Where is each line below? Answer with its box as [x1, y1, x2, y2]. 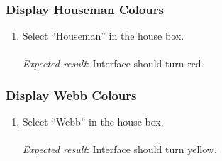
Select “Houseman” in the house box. [22, 28, 184, 43]
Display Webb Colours [6, 86, 137, 104]
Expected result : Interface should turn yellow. [22, 142, 217, 157]
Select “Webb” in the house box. [22, 114, 164, 129]
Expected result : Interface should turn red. [22, 56, 204, 71]
